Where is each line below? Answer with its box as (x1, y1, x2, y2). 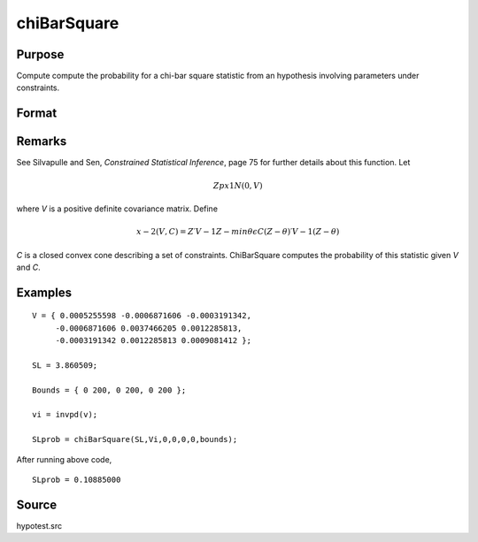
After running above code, (16, 454, 112, 464)
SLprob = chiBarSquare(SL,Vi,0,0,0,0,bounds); (32, 434, 238, 445)
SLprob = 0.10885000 (32, 475, 121, 485)
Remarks (16, 134, 67, 149)
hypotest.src (16, 520, 62, 531)
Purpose (16, 47, 65, 62)
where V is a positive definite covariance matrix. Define (16, 203, 219, 214)
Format (16, 106, 58, 121)
